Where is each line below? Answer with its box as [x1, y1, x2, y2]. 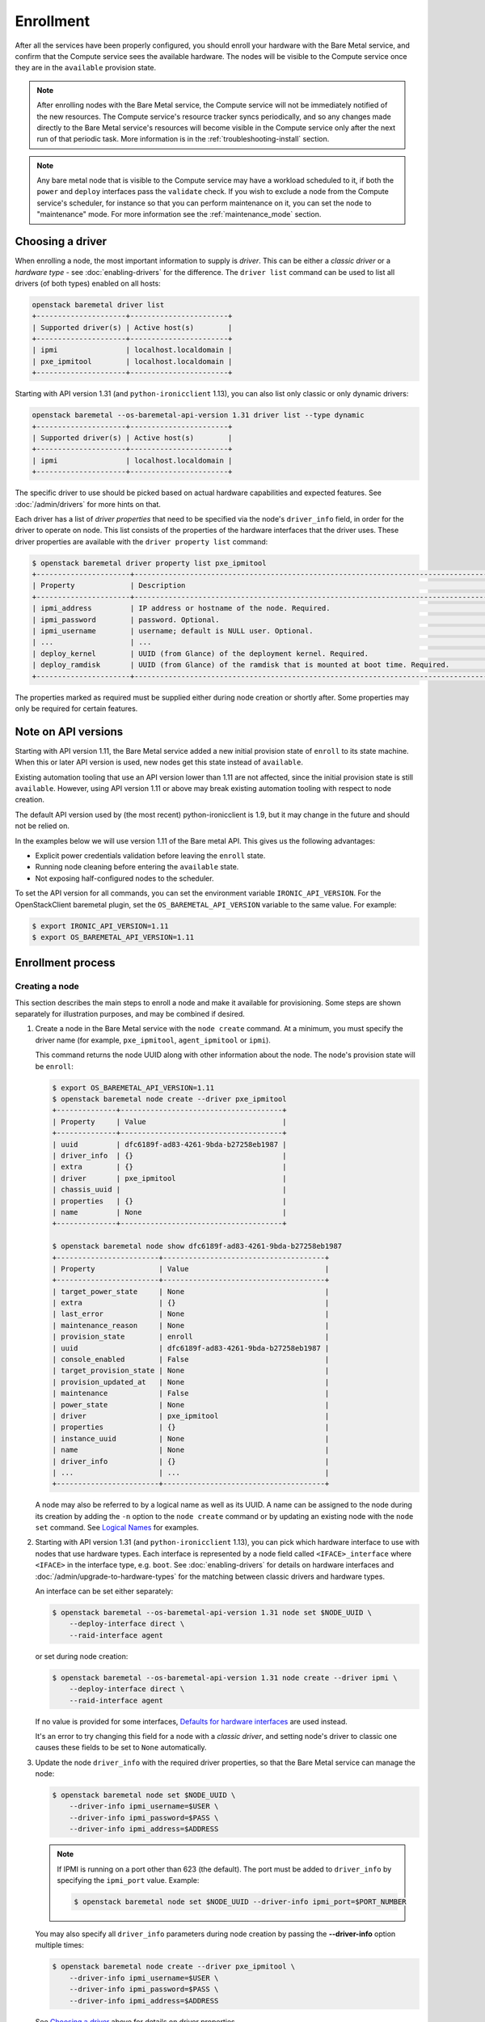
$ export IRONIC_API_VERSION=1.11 [32, 921, 169, 930]
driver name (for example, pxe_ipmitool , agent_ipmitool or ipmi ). [35, 1035, 271, 1045]
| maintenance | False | [52, 1389, 330, 1398]
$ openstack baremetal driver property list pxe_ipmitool [32, 558, 267, 568]
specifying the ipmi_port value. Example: [57, 1876, 200, 1885]
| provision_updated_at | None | [52, 1377, 330, 1386]
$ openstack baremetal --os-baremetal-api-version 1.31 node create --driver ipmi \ [52, 1673, 398, 1682]
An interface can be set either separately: [35, 1586, 174, 1597]
